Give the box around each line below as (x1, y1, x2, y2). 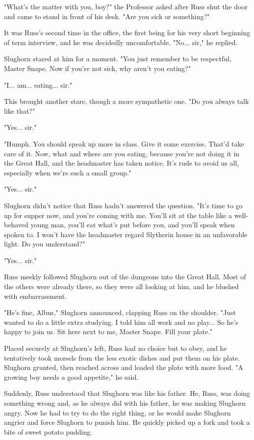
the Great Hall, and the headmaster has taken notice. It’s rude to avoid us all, (4, 158, 239, 168)
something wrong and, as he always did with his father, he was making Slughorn (4, 398, 246, 408)
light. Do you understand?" (4, 239, 85, 249)
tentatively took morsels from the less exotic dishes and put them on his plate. (4, 352, 240, 363)
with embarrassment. (4, 291, 67, 301)
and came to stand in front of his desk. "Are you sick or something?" (4, 11, 210, 21)
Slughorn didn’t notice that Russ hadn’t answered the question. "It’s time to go (4, 200, 243, 210)
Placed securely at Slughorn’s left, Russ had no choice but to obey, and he (4, 343, 227, 353)
